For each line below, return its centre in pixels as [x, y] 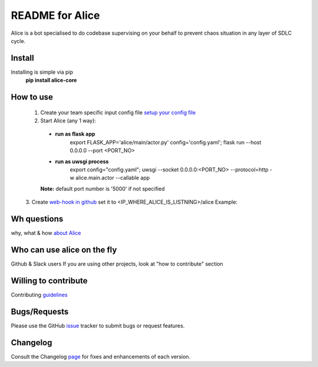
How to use [32, 97]
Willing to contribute [49, 281]
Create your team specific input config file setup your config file [118, 113]
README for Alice [55, 15]
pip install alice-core [51, 80]
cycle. [18, 41]
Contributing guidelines [39, 295]
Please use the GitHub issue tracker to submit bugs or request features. [98, 325]
